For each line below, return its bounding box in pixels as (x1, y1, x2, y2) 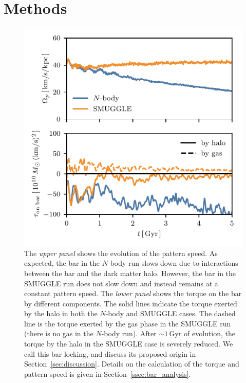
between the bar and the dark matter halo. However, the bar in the (24, 267, 236, 278)
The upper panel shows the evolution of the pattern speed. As (24, 247, 218, 258)
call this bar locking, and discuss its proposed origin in (24, 348, 196, 359)
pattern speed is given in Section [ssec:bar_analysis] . (24, 368, 191, 379)
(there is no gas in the (24, 328, 93, 339)
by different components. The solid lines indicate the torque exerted (24, 298, 237, 308)
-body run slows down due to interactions (107, 258, 238, 268)
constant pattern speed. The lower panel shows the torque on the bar (24, 288, 242, 299)
